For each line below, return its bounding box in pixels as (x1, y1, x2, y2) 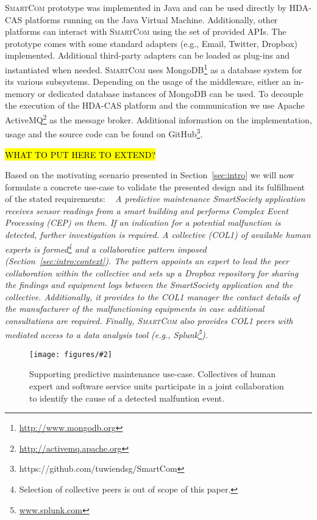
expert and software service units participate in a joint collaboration (29, 379, 284, 392)
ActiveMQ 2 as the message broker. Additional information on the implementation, (5, 112, 312, 126)
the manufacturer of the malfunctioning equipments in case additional (5, 302, 265, 315)
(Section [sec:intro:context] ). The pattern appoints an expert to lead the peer (5, 254, 289, 267)
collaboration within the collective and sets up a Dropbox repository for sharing (5, 266, 299, 279)
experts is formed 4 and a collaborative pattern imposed (5, 240, 207, 255)
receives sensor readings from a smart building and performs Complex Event (5, 204, 288, 217)
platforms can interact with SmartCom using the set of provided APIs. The (5, 25, 287, 38)
